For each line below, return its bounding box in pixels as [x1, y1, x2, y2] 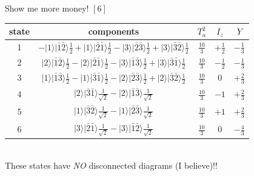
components [88, 25, 139, 38]
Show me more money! [5, 2, 89, 14]
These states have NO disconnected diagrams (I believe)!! [5, 158, 218, 171]
